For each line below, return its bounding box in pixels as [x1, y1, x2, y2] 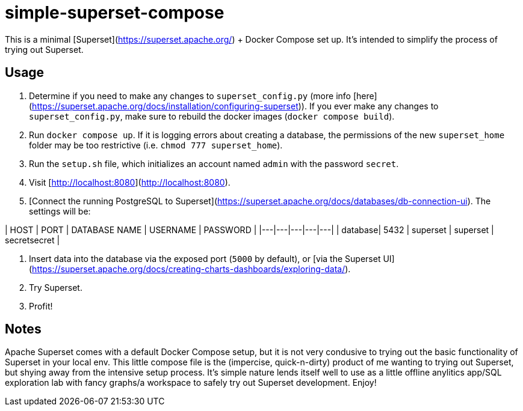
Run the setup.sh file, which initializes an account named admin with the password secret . [29, 158, 399, 169]
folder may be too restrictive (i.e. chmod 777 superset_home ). [29, 139, 283, 150]
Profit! [29, 300, 53, 311]
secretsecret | [5, 234, 60, 245]
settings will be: [29, 205, 91, 216]
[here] [353, 90, 377, 101]
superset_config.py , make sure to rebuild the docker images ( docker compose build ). [29, 111, 395, 121]
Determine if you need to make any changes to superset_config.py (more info [29, 90, 351, 101]
